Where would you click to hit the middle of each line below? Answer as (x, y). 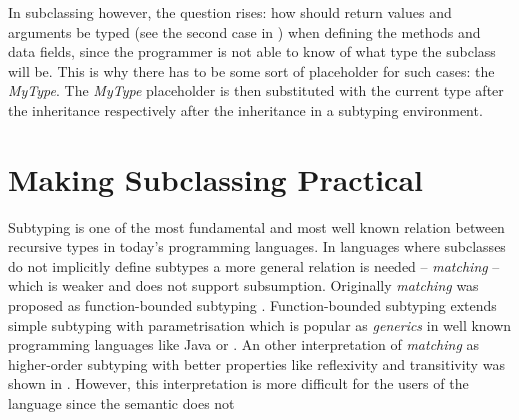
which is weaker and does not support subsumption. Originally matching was (243, 285)
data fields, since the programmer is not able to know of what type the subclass (252, 51)
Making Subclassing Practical (215, 178)
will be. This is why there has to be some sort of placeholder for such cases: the (251, 70)
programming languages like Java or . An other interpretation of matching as (244, 344)
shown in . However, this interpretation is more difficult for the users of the (238, 383)
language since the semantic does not (121, 403)
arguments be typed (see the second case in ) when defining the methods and (244, 31)
